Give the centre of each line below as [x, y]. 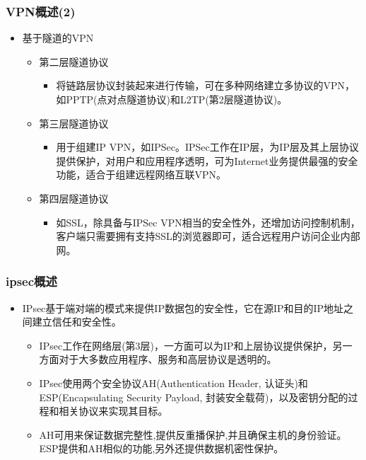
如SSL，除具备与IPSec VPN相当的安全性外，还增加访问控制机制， [208, 222]
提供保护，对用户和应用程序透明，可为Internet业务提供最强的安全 [207, 160]
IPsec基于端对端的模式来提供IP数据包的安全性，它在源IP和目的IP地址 [183, 307]
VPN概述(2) [41, 11]
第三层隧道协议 [74, 123]
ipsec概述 [31, 281]
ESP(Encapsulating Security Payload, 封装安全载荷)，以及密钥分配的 [194, 397]
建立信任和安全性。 [77, 322]
